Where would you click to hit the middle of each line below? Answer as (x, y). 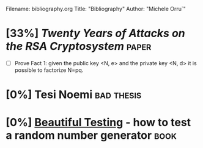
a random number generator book (91, 136)
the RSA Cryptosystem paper (79, 47)
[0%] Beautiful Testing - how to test (98, 123)
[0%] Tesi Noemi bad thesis (74, 95)
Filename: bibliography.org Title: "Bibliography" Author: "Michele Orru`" (96, 9)
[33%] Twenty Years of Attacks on (96, 33)
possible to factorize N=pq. (49, 70)
